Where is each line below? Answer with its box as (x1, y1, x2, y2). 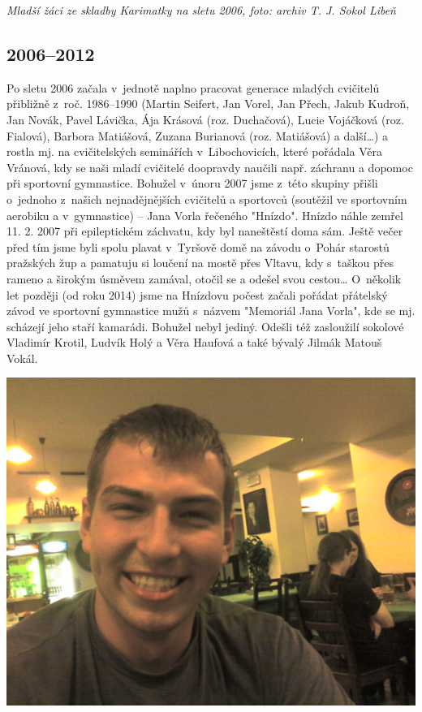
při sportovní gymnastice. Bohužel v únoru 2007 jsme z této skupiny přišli (6, 175, 378, 192)
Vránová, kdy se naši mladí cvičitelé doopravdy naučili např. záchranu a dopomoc (6, 158, 413, 175)
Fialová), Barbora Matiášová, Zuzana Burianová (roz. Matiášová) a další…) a (6, 127, 389, 144)
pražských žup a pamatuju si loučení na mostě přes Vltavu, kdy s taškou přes (6, 254, 394, 271)
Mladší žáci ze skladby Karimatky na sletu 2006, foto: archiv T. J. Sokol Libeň (6, 2, 396, 18)
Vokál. (6, 349, 38, 366)
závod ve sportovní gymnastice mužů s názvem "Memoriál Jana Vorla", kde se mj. (6, 302, 416, 319)
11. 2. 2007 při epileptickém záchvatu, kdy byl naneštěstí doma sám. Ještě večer (6, 222, 403, 239)
